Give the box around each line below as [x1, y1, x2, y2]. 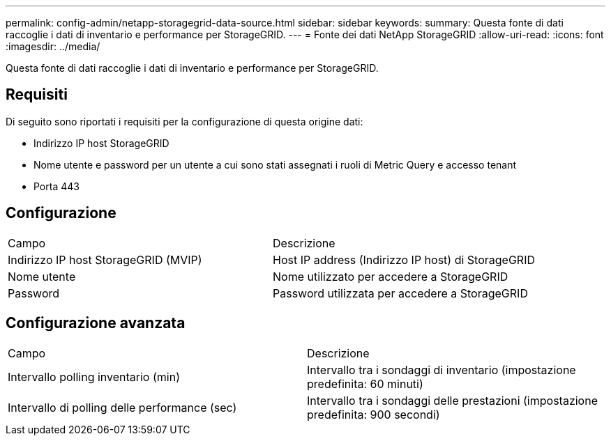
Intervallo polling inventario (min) [8, 369, 180, 384]
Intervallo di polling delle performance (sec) [8, 400, 237, 415]
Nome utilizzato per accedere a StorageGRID [273, 269, 508, 284]
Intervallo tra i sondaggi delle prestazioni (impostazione [307, 393, 598, 408]
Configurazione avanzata [6, 314, 186, 332]
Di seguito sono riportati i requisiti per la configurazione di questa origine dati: [6, 115, 363, 127]
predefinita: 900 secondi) [307, 407, 440, 421]
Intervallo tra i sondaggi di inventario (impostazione [307, 362, 576, 377]
